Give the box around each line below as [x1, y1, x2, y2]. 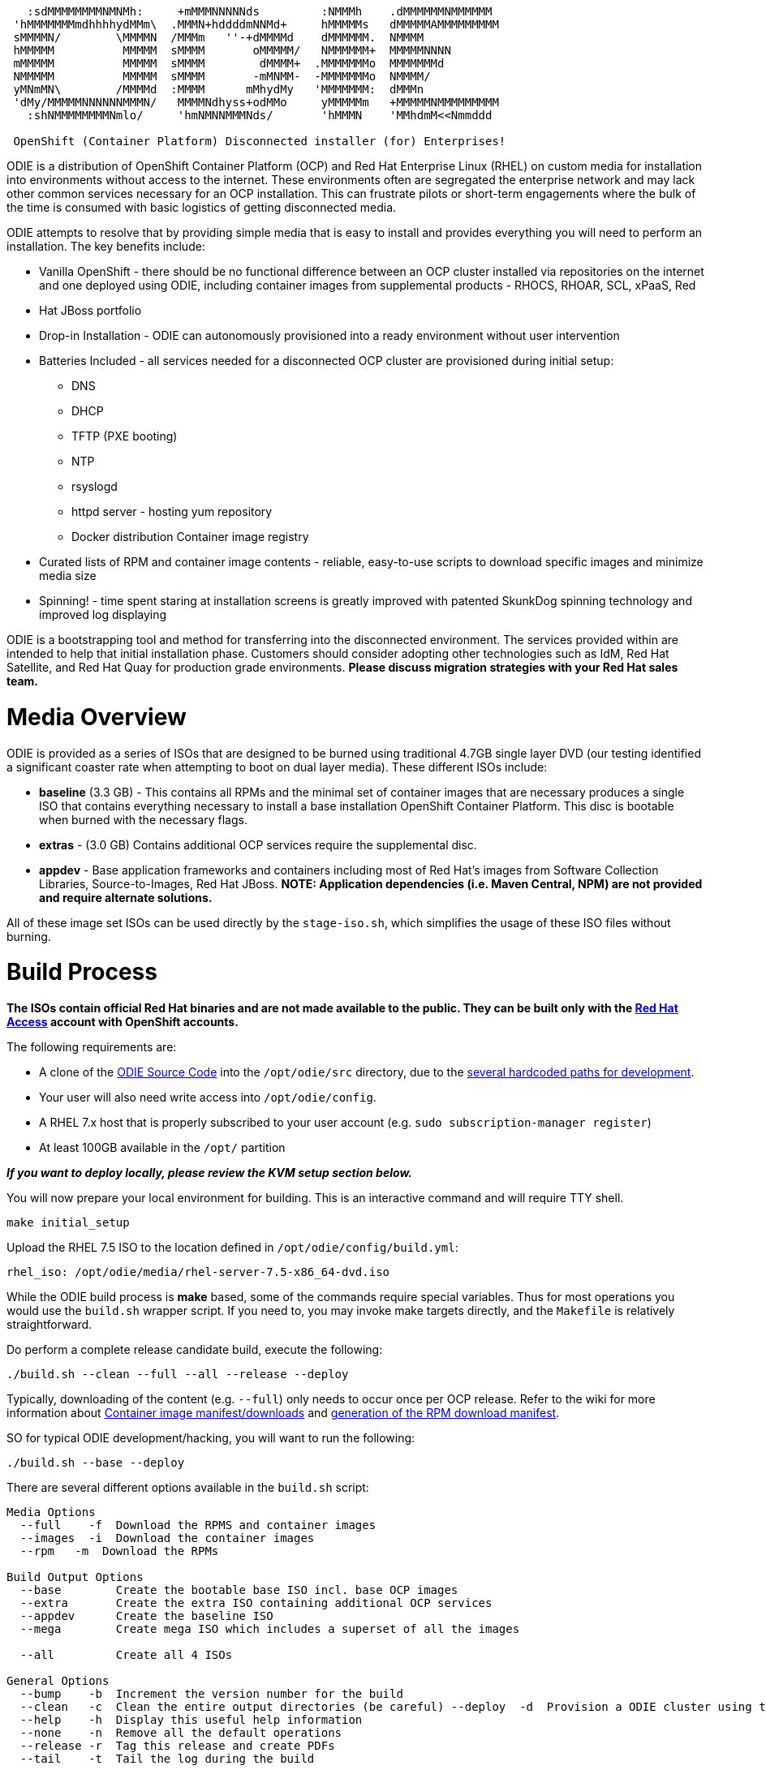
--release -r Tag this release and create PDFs [19, 1739, 335, 1752]
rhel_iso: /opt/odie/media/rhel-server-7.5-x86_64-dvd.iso [6, 1265, 390, 1278]
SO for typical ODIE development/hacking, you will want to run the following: [6, 1431, 415, 1445]
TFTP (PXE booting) [71, 429, 178, 443]
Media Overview [6, 702, 187, 731]
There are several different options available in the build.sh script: [6, 1480, 369, 1494]
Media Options [6, 1506, 96, 1519]
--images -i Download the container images [19, 1532, 315, 1544]
